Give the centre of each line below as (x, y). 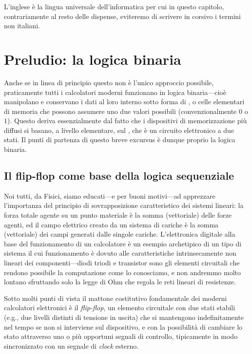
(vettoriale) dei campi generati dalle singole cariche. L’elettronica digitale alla (120, 234)
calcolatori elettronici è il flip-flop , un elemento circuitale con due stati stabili (120, 307)
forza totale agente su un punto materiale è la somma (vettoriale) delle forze (118, 215)
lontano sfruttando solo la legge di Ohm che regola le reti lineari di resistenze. (120, 282)
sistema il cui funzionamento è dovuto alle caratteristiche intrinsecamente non (120, 253)
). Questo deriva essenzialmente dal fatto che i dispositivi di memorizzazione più (127, 121)
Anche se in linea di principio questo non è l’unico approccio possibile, (109, 82)
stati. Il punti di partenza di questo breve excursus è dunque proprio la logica (120, 140)
